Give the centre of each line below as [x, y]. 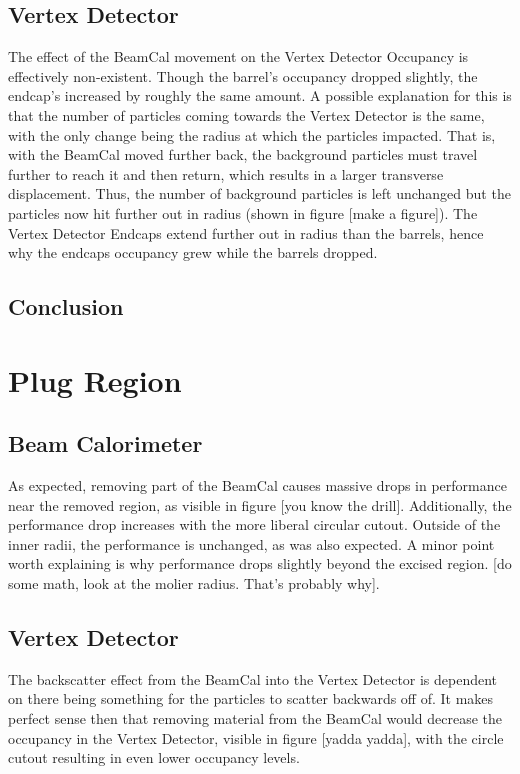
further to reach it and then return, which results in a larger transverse [226, 173]
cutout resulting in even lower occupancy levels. [154, 757]
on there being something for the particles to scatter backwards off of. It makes [251, 698]
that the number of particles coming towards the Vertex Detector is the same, [246, 114]
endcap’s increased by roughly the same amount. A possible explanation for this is [260, 95]
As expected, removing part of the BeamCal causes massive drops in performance [257, 485]
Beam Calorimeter [105, 443]
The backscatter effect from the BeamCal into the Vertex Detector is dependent [253, 678]
